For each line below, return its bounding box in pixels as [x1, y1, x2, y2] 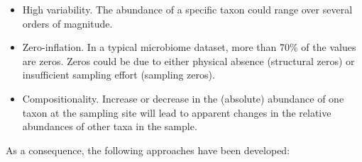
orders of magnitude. [22, 16, 113, 30]
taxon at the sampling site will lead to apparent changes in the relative [22, 105, 331, 120]
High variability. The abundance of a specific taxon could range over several [22, 2, 353, 16]
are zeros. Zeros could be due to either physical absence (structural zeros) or [22, 53, 355, 68]
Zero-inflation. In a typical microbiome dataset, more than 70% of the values [22, 40, 356, 54]
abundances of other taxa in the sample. [22, 119, 197, 134]
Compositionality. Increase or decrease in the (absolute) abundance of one [22, 91, 344, 105]
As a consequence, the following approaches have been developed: [6, 142, 290, 157]
